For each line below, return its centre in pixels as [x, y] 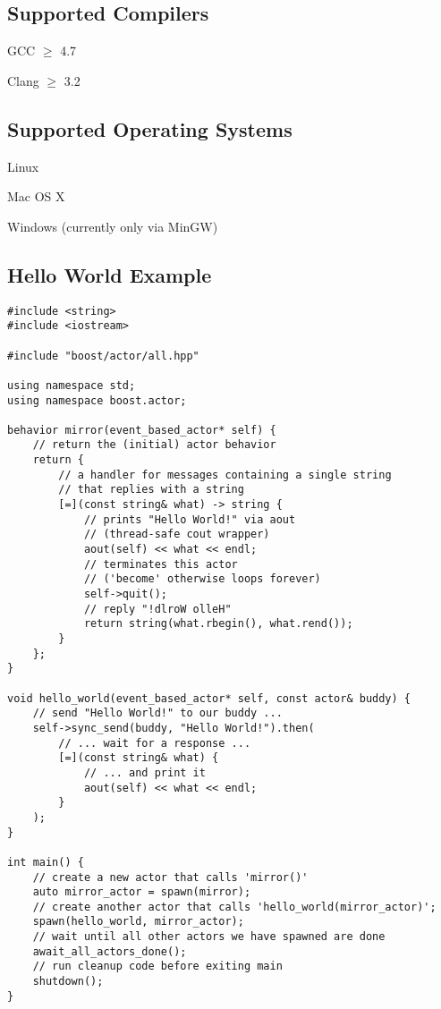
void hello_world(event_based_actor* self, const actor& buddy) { [209, 698]
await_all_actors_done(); [110, 951]
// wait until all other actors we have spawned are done [209, 937]
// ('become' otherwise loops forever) [202, 579]
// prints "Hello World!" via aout [190, 519]
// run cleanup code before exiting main [157, 967]
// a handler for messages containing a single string [225, 475]
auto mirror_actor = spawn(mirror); [142, 892]
